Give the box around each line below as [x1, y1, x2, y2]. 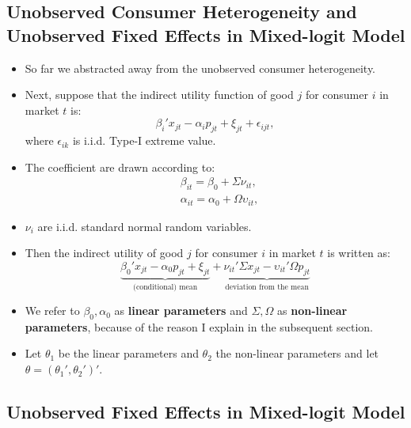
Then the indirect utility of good [25, 244, 184, 261]
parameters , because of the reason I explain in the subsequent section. [25, 318, 373, 335]
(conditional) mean [133, 282, 198, 291]
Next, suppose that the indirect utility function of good [25, 86, 294, 103]
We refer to [25, 302, 80, 319]
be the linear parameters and [58, 345, 199, 362]
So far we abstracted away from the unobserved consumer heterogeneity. [25, 59, 376, 76]
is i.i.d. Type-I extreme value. [72, 132, 216, 149]
